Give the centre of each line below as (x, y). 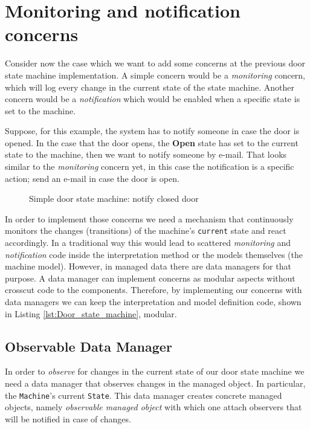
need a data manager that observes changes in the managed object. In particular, (155, 383)
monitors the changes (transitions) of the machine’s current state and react (146, 231)
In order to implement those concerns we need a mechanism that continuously (149, 218)
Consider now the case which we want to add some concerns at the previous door (155, 63)
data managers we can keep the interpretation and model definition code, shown (153, 302)
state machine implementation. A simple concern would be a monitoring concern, (155, 75)
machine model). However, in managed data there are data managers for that (148, 266)
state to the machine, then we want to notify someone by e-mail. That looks (146, 154)
